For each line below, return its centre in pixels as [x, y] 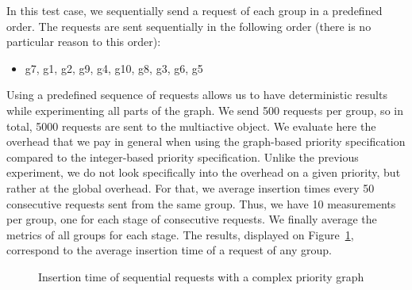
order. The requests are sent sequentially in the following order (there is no [189, 26]
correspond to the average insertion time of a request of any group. [169, 250]
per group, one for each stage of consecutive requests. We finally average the [192, 219]
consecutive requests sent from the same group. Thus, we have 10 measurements [201, 203]
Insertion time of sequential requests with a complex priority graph [201, 276]
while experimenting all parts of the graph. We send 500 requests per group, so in [205, 110]
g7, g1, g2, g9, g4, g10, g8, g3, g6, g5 [114, 68]
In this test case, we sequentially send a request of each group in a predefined [194, 10]
